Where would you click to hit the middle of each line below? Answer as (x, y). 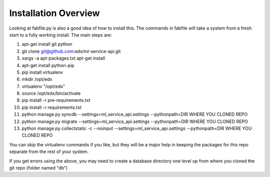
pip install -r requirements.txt (52, 107)
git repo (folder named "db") (38, 167)
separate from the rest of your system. (49, 152)
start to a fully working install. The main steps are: (60, 35)
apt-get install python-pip (48, 65)
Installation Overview (54, 13)
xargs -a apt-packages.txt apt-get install (63, 58)
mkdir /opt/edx (37, 79)
